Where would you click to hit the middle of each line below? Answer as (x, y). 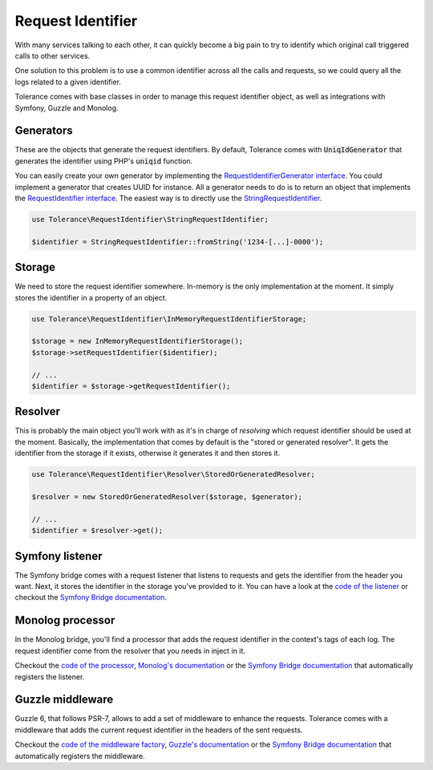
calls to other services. (53, 55)
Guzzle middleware (64, 700)
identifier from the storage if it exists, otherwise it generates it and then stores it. (148, 454)
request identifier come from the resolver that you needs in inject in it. (130, 651)
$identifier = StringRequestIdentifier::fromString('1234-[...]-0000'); (178, 242)
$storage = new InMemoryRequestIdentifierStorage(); (138, 341)
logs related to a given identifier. (68, 82)
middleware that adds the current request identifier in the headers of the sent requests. (159, 730)
